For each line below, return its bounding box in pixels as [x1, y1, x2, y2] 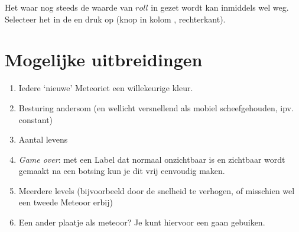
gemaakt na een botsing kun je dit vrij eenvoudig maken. [18, 165, 225, 177]
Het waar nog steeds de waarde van [5, 1, 133, 13]
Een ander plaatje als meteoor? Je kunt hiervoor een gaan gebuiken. [18, 216, 265, 228]
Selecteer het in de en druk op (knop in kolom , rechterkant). [5, 12, 226, 25]
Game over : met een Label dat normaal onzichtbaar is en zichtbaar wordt [18, 153, 285, 165]
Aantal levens [18, 133, 68, 146]
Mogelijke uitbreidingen [5, 47, 203, 72]
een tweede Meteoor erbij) [18, 196, 113, 208]
